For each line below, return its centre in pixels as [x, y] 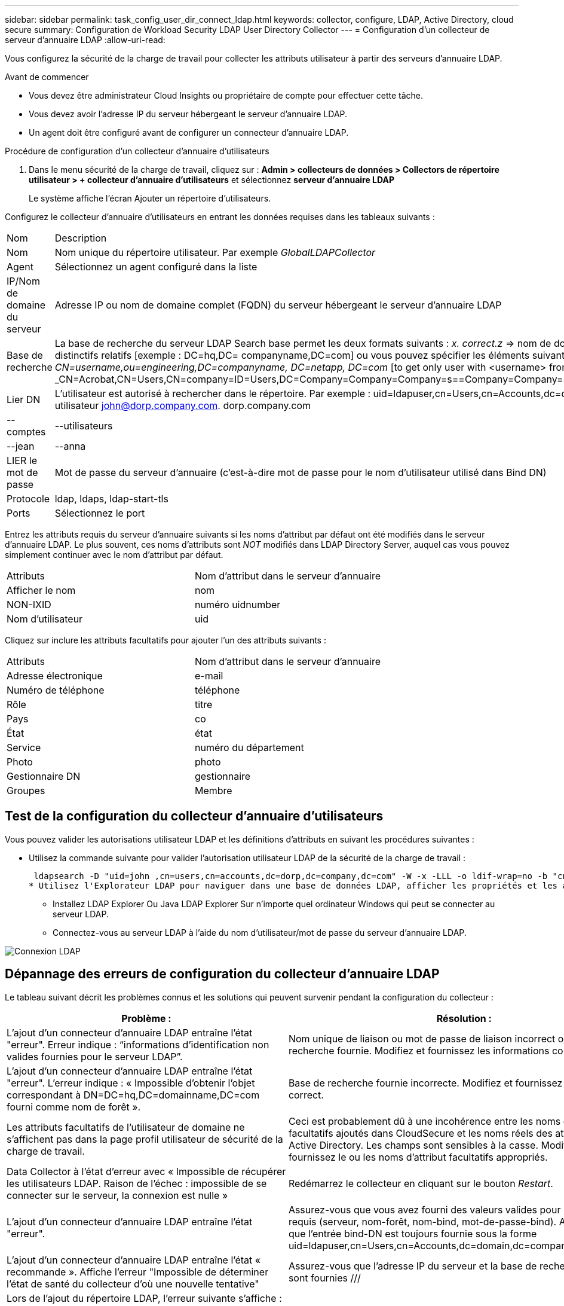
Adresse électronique [55, 676]
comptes [26, 432]
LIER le [22, 460]
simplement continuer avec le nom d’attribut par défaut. [114, 555]
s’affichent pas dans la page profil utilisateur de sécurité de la [145, 1139]
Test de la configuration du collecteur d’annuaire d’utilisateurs [194, 816]
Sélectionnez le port [100, 513]
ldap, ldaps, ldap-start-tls [111, 499]
